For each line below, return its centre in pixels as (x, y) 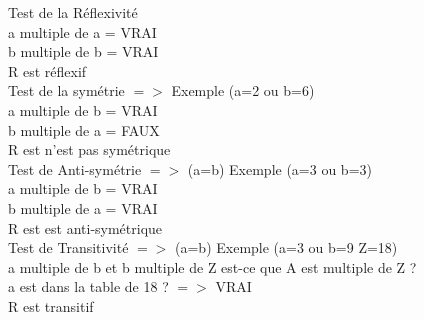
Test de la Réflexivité (73, 12)
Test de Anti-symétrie (75, 168)
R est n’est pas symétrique (89, 149)
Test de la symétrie (66, 90)
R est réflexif (47, 70)
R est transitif (51, 305)
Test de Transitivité (68, 247)
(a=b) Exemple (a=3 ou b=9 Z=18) (286, 247)
